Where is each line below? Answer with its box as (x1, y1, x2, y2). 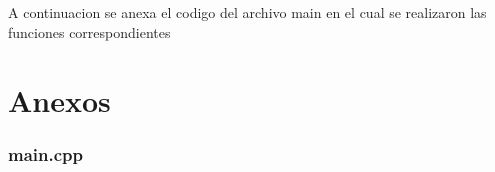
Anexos (8, 80, 111, 121)
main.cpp (8, 142, 83, 167)
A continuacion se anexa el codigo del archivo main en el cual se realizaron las (8, 2, 487, 22)
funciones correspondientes (8, 21, 171, 42)
